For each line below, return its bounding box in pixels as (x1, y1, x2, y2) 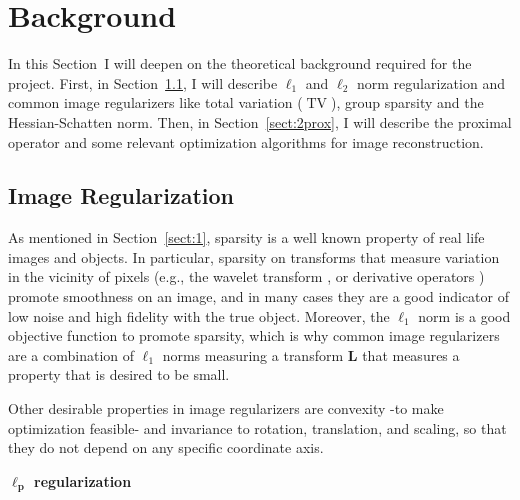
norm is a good (418, 305, 511, 326)
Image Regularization (8, 180, 235, 211)
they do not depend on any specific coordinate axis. (8, 437, 324, 458)
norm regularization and (357, 72, 505, 93)
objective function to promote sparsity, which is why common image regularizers (8, 325, 500, 346)
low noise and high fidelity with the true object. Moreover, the (8, 305, 390, 326)
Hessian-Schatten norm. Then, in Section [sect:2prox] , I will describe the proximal (8, 111, 512, 132)
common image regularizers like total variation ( (8, 92, 303, 113)
